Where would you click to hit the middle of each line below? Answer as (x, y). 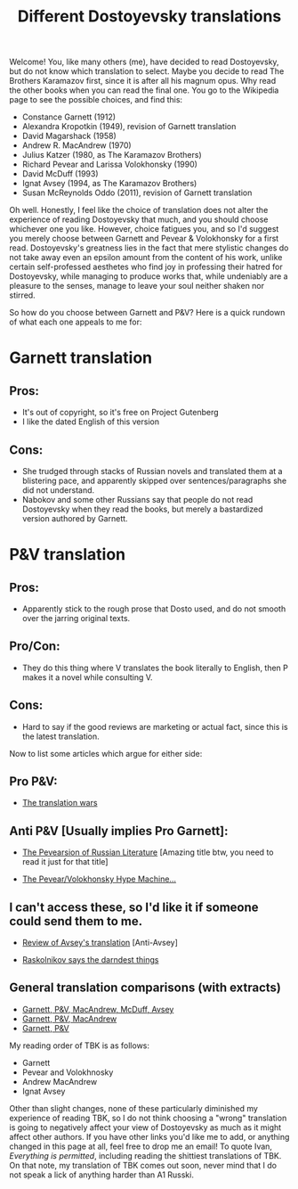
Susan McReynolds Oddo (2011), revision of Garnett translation (137, 193)
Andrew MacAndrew (60, 1081)
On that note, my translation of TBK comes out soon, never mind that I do (143, 1165)
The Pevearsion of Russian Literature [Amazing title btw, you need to (148, 852)
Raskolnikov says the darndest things (90, 960)
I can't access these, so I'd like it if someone (134, 907)
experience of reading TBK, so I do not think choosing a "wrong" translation (148, 1118)
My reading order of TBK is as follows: (79, 1045)
